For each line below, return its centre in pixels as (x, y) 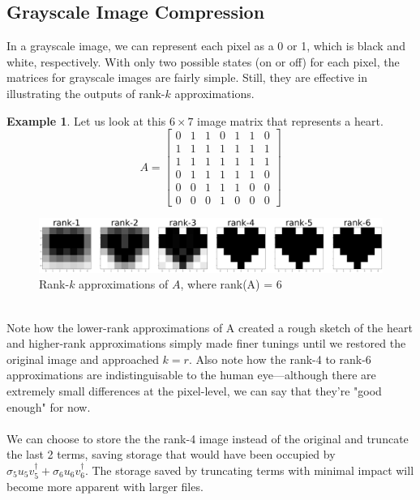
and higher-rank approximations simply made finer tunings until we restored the (206, 343)
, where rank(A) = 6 (231, 284)
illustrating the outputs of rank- (86, 93)
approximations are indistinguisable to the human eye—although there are (191, 375)
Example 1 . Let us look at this (86, 120)
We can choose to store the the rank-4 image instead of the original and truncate (208, 438)
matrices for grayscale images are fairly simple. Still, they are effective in (187, 77)
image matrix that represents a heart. (290, 120)
